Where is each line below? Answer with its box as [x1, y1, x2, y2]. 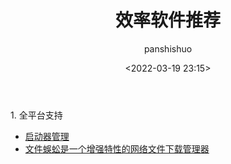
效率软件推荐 [114, 9, 221, 32]
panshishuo [143, 42, 193, 55]
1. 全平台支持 [10, 109, 63, 121]
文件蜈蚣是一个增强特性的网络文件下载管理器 [24, 142, 210, 155]
